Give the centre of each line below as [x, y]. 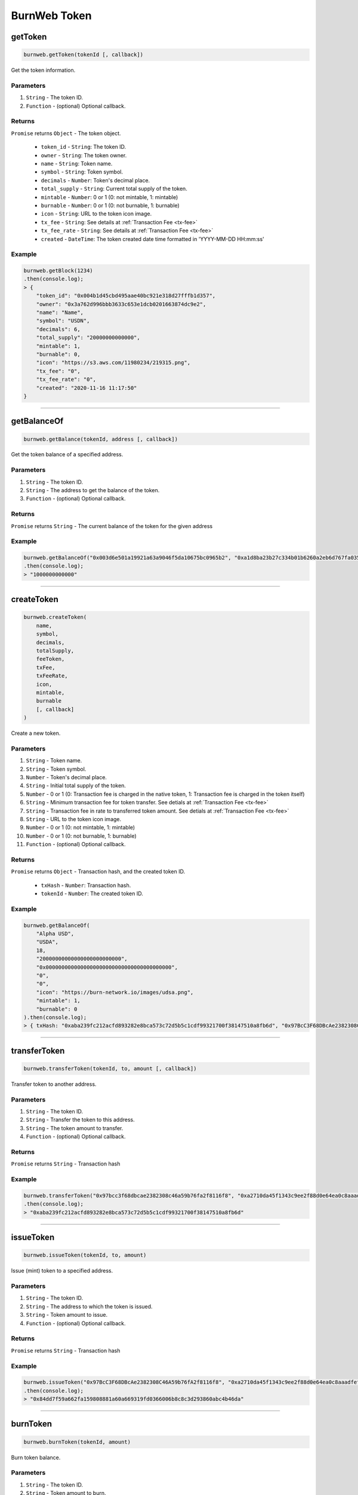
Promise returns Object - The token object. [66, 133]
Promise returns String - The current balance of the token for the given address [112, 526]
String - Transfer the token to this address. [80, 1120]
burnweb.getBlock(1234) [58, 271]
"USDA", [47, 942]
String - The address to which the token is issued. [89, 1306]
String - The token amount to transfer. [75, 1128]
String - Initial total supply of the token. [76, 786]
